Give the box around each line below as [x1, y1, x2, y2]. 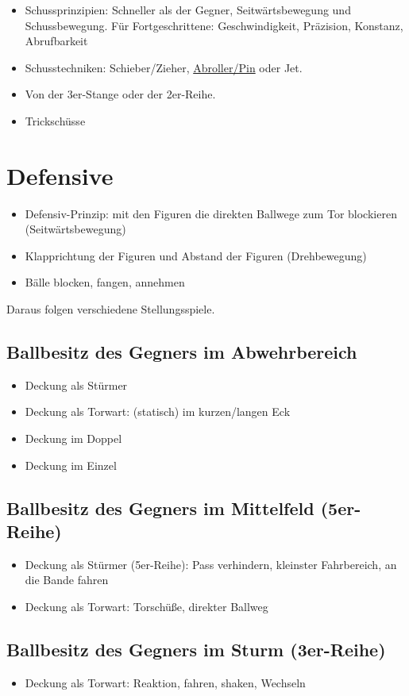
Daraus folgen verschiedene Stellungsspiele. [6, 301, 215, 317]
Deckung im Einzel [25, 456, 117, 473]
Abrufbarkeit [25, 33, 88, 49]
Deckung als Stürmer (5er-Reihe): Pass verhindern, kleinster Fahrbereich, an [25, 556, 397, 572]
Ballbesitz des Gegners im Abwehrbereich [6, 340, 357, 364]
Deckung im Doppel [25, 430, 122, 447]
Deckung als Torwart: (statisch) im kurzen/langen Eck [25, 403, 291, 420]
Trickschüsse [25, 112, 86, 129]
